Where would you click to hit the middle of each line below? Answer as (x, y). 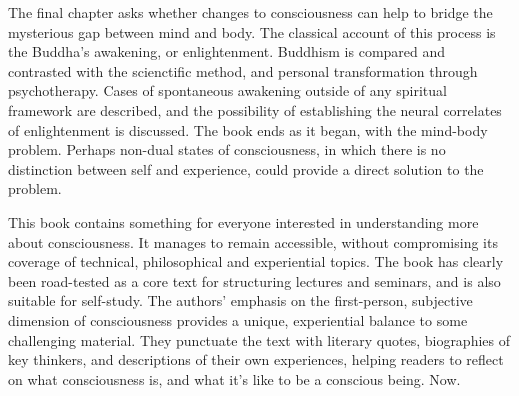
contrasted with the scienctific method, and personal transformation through (243, 70)
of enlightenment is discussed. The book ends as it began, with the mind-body (248, 129)
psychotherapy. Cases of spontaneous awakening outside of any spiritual (227, 90)
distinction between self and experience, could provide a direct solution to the (246, 168)
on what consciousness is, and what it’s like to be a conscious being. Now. (234, 378)
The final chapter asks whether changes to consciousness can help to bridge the (250, 12)
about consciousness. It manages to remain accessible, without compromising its (253, 241)
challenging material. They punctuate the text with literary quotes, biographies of (259, 339)
